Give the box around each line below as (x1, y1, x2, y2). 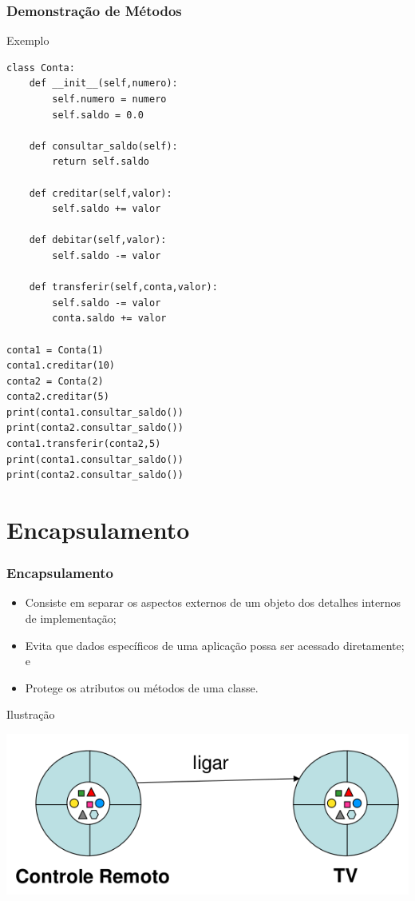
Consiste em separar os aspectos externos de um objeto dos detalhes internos (25, 594, 401, 611)
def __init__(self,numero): (29, 78, 178, 90)
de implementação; (25, 610, 117, 627)
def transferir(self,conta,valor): (29, 281, 218, 293)
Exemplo (6, 32, 49, 49)
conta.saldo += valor (52, 313, 167, 325)
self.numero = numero (52, 94, 167, 105)
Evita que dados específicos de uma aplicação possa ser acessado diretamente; (25, 636, 405, 653)
